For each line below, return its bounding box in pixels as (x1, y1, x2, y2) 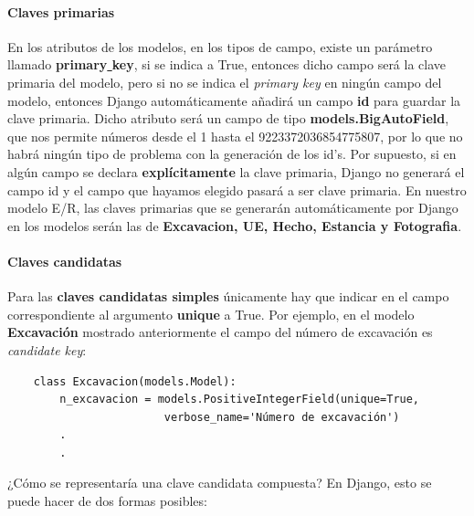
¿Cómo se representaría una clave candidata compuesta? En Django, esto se (7, 473, 432, 492)
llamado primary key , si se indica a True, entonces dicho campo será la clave (7, 55, 447, 74)
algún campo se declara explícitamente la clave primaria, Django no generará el (7, 162, 465, 181)
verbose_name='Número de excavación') (163, 410, 400, 424)
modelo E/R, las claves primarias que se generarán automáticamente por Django (7, 198, 458, 217)
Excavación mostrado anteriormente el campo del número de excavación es (7, 322, 433, 342)
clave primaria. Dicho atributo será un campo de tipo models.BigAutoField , (7, 109, 449, 128)
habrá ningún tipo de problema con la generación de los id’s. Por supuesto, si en (7, 144, 457, 163)
